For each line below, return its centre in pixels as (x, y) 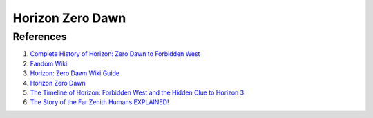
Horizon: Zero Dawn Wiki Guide (75, 73)
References (40, 37)
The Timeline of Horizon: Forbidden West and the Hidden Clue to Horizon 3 (137, 92)
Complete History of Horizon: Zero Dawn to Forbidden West (115, 54)
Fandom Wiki (49, 63)
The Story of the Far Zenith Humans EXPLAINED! (99, 102)
